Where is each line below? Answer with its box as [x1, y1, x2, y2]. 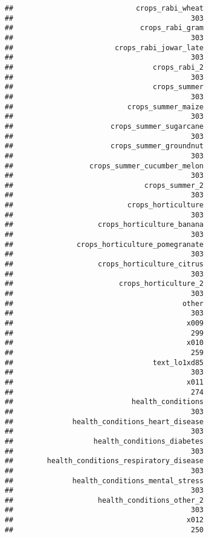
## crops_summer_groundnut [5, 142, 204, 151]
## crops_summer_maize [5, 102, 204, 111]
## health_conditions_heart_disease [5, 417, 204, 426]
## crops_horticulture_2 [5, 279, 204, 288]
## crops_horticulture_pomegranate [5, 240, 204, 249]
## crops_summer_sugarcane [5, 122, 204, 131]
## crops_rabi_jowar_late [5, 43, 204, 52]
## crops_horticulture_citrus [5, 260, 204, 269]
